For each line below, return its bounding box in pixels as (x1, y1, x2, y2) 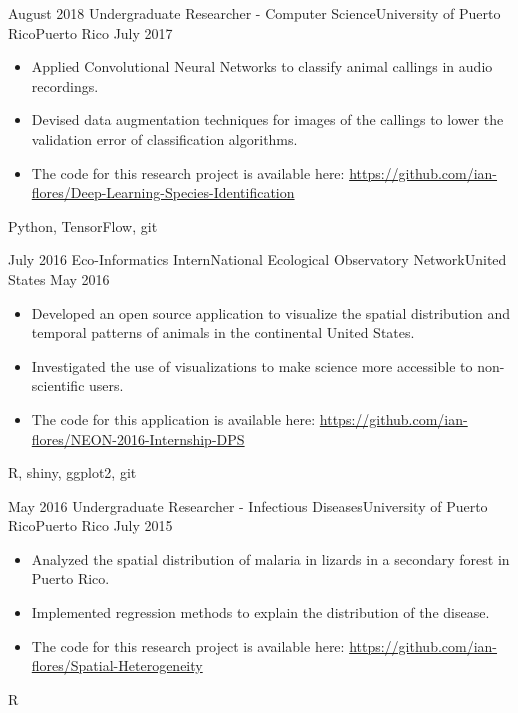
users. (89, 375, 124, 396)
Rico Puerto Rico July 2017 (8, 22, 173, 43)
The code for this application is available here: (31, 408, 316, 429)
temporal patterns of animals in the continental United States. (31, 322, 415, 343)
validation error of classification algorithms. (31, 128, 298, 149)
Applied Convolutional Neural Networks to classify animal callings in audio (31, 56, 493, 77)
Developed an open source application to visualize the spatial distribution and (31, 302, 510, 323)
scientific (31, 375, 85, 396)
